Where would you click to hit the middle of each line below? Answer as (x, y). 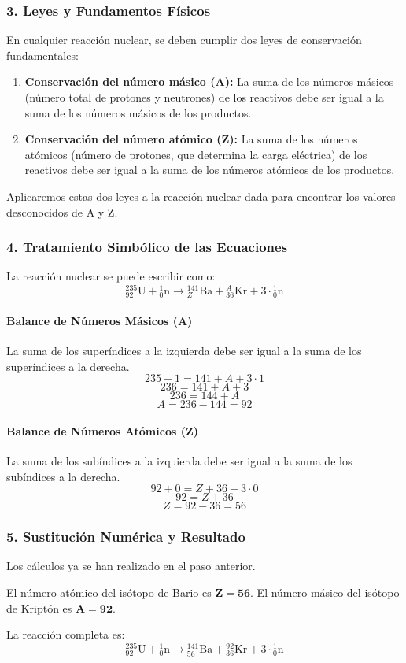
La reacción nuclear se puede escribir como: (111, 276)
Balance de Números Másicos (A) (100, 320)
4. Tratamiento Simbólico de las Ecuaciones (147, 247)
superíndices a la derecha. (68, 366)
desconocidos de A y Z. (62, 211)
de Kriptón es (39, 607)
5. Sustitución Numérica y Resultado (126, 537)
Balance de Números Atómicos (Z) (103, 430)
